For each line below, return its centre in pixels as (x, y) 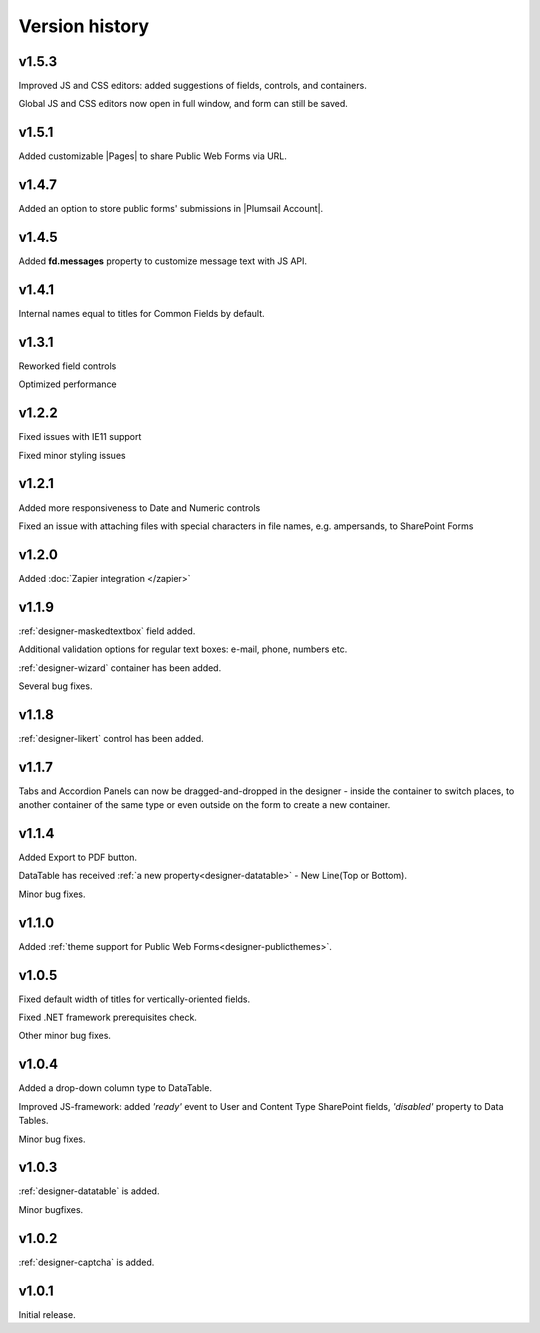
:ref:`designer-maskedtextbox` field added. (107, 631)
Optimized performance (67, 384)
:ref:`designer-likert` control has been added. (111, 738)
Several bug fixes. (55, 686)
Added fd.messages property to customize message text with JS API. (163, 261)
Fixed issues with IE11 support (80, 437)
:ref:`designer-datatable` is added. (89, 1191)
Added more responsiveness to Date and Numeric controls (139, 507)
